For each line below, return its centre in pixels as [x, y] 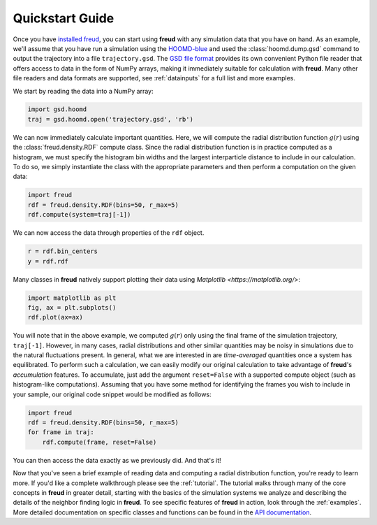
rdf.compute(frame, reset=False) [99, 442]
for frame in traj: [61, 432]
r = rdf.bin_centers [62, 251]
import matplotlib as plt [72, 298]
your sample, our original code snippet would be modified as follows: [112, 394]
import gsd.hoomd [57, 109]
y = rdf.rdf [48, 261]
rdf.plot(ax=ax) [56, 317]
